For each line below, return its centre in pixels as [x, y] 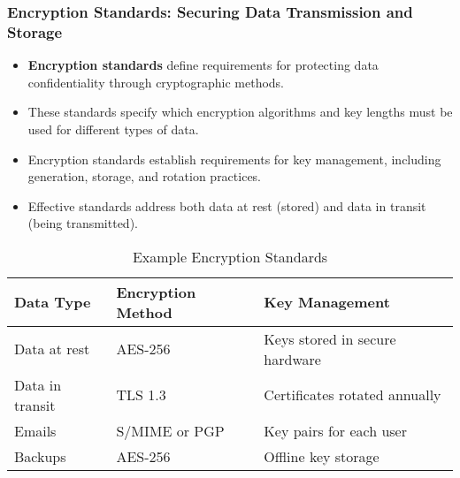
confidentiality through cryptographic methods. [156, 82]
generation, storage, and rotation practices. [145, 176]
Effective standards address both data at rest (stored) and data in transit [227, 205]
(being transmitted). [83, 223]
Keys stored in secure [330, 338]
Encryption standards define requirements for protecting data [203, 65]
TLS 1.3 [141, 395]
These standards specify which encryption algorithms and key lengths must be [240, 112]
